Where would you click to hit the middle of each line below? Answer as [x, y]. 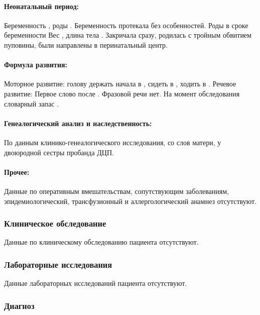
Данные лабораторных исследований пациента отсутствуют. [96, 283]
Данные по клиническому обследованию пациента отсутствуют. [101, 242]
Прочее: [17, 172]
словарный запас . [31, 103]
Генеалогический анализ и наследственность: [78, 123]
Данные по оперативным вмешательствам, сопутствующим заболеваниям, [116, 191]
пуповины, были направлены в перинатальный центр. [86, 44]
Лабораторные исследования [58, 264]
